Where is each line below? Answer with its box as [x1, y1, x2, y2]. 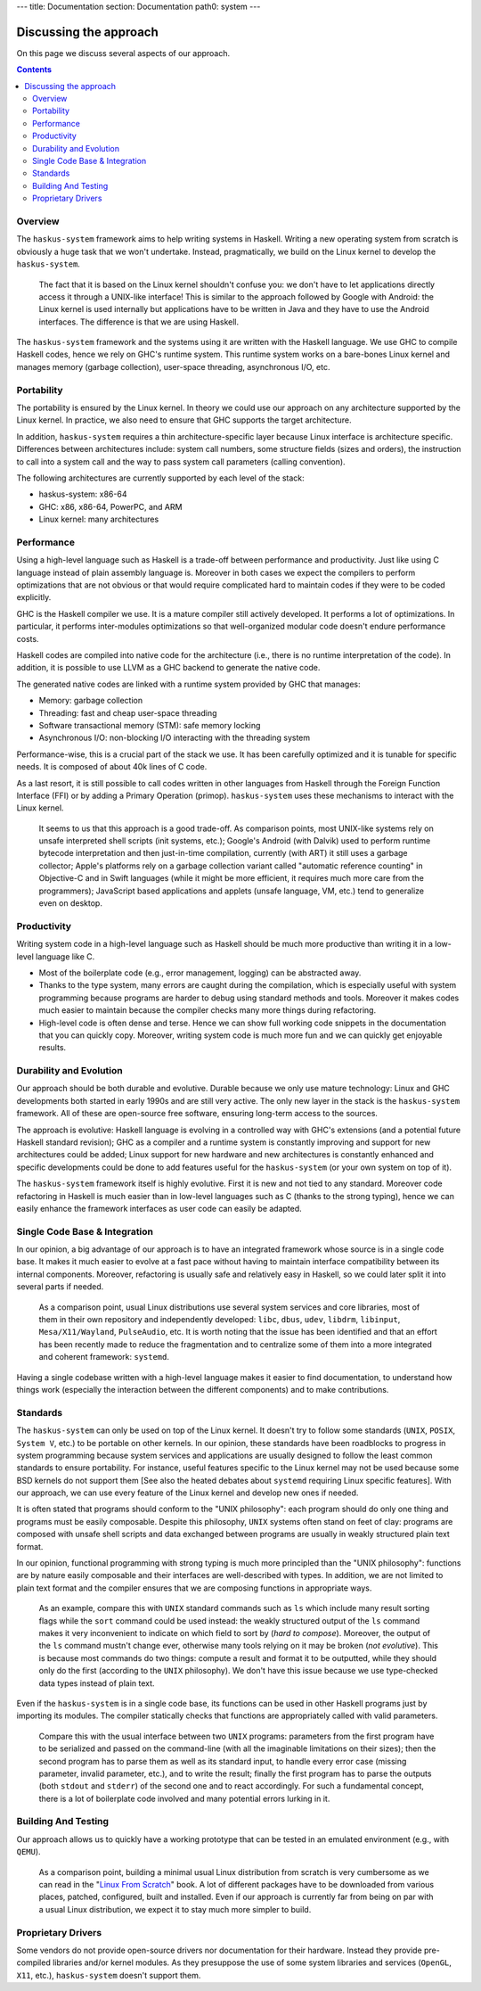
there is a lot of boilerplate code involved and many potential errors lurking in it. [38, 1793, 330, 1804]
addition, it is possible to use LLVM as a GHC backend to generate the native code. [16, 662, 321, 673]
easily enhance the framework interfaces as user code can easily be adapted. [16, 1203, 302, 1214]
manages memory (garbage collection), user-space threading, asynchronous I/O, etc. [16, 361, 330, 372]
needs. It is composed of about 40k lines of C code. [16, 761, 208, 772]
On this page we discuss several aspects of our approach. [16, 47, 231, 58]
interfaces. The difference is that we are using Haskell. [38, 317, 240, 327]
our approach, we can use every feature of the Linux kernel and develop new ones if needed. [16, 1487, 359, 1498]
